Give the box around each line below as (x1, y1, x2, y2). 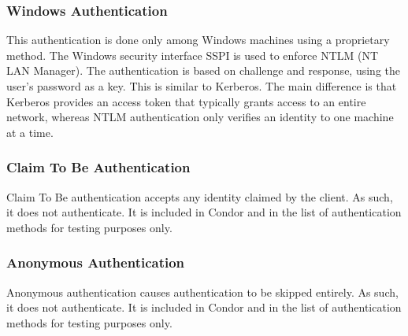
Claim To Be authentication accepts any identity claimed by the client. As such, (6, 188, 393, 205)
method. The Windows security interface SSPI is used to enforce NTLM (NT (6, 46, 379, 63)
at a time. (6, 124, 54, 140)
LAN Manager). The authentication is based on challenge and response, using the (6, 62, 400, 79)
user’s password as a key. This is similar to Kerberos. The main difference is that (6, 78, 397, 94)
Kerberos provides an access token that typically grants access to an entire (6, 93, 366, 109)
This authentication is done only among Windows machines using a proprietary (6, 31, 390, 48)
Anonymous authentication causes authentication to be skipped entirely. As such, (6, 283, 399, 300)
